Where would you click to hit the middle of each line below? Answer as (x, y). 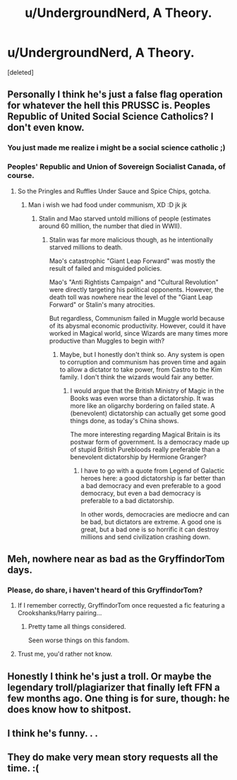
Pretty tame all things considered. (77, 627)
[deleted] (20, 72)
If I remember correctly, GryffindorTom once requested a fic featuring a (121, 605)
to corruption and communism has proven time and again (143, 362)
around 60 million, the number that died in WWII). (110, 226)
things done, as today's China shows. (124, 420)
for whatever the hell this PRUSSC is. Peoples (109, 106)
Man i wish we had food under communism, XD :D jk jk (107, 205)
